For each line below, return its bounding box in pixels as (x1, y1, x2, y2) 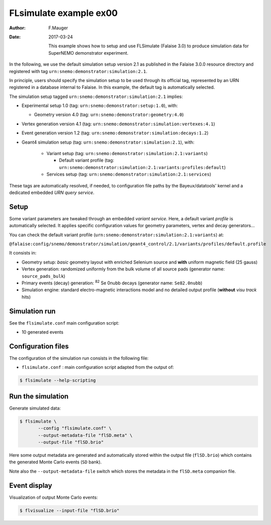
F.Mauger (48, 25, 68, 31)
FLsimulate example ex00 (9, 7, 118, 18)
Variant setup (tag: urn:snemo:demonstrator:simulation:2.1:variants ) (46, 151, 208, 157)
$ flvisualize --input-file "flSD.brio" (19, 508, 119, 513)
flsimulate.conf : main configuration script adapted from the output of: (21, 364, 174, 370)
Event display (9, 481, 52, 490)
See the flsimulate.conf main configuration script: (9, 320, 119, 326)
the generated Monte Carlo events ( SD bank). (9, 459, 102, 465)
